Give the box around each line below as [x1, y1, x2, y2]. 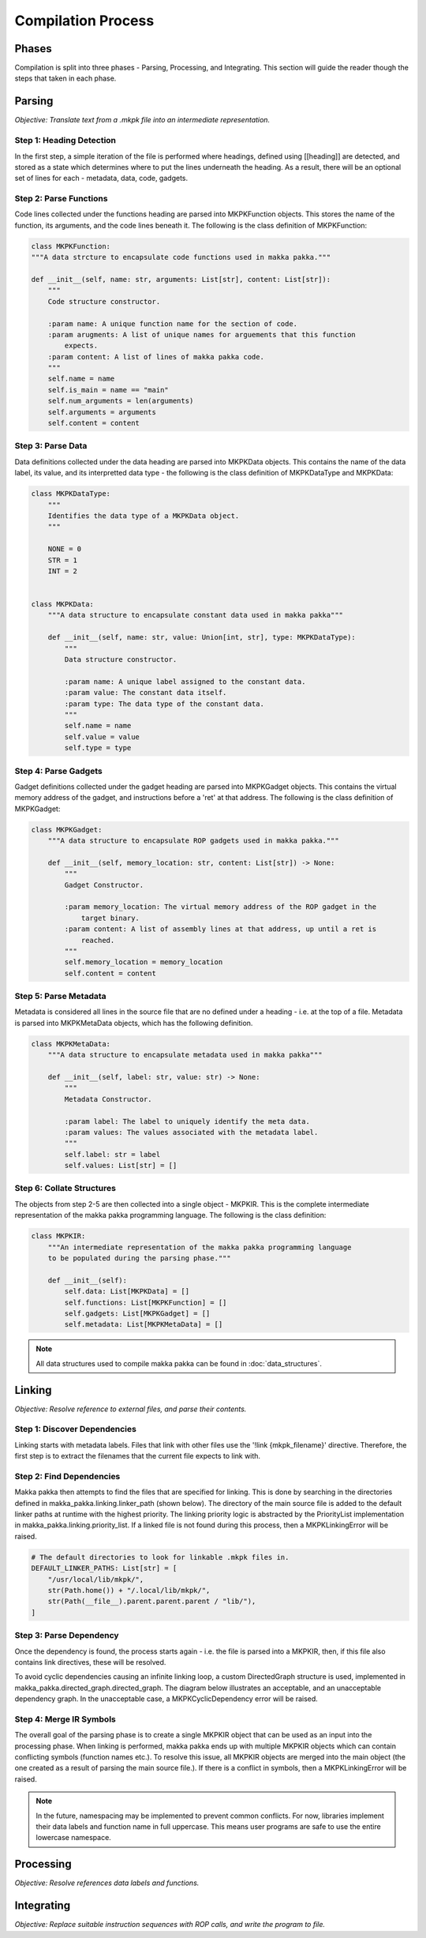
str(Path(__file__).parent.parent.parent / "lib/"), [47, 1597, 256, 1606]
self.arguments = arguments [47, 408, 157, 416]
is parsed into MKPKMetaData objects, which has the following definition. [14, 1018, 253, 1027]
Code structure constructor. [47, 297, 161, 306]
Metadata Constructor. [64, 1095, 153, 1103]
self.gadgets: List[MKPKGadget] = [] [64, 1309, 211, 1318]
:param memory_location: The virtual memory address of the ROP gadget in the [64, 903, 377, 911]
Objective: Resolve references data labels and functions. [14, 1878, 200, 1887]
